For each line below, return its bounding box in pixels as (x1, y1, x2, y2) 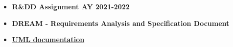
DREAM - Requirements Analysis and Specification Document (12, 18, 230, 28)
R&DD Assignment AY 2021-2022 (12, 1, 130, 11)
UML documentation (12, 34, 85, 45)
